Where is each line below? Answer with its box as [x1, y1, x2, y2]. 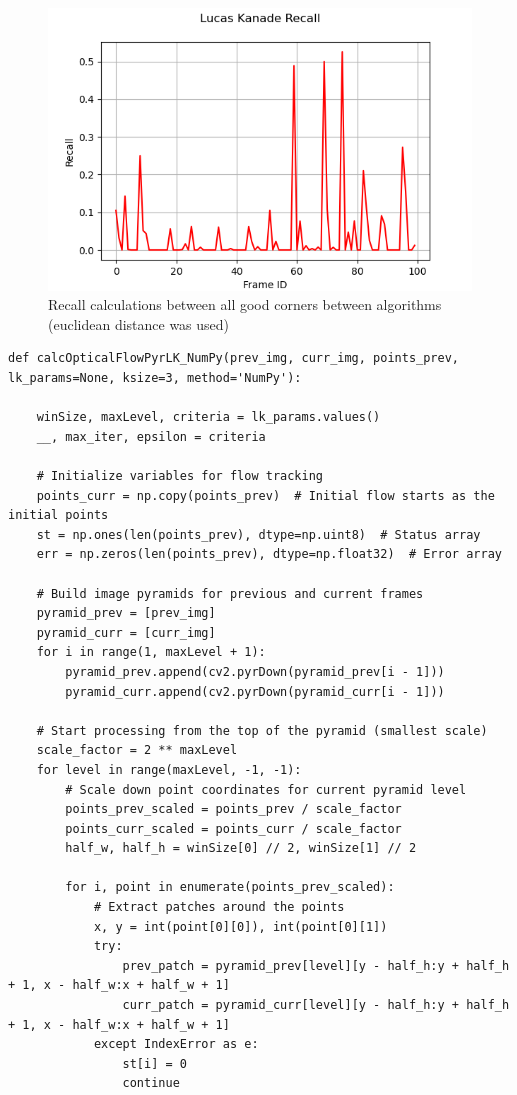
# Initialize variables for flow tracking [36, 469, 323, 483]
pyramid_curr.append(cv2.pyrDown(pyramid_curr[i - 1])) [65, 684, 445, 699]
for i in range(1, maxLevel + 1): [36, 645, 266, 660]
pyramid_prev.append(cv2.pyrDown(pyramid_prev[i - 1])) [65, 664, 445, 679]
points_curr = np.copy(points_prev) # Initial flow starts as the [36, 488, 495, 503]
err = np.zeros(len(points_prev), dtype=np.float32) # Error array [36, 547, 502, 562]
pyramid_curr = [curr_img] [36, 625, 216, 640]
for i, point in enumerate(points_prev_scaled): [65, 880, 395, 895]
